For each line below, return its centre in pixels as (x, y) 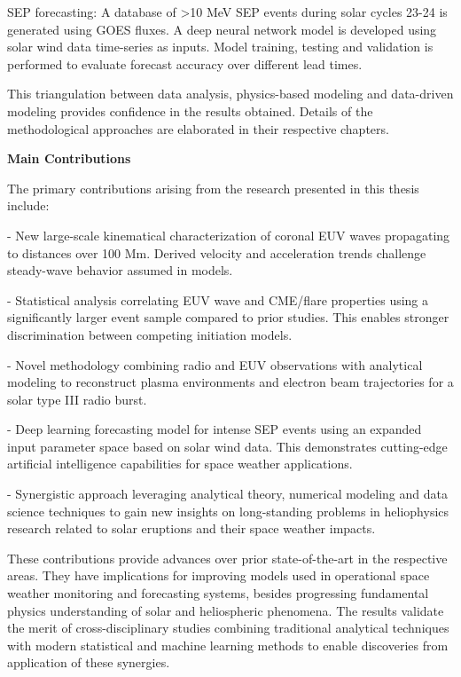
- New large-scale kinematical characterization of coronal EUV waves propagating (229, 235)
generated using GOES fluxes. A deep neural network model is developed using (222, 29)
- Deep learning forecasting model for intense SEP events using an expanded (215, 429)
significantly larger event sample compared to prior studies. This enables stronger (228, 317)
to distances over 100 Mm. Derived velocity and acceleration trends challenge (217, 252)
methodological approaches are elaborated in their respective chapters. (198, 128)
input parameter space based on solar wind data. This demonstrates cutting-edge (227, 446)
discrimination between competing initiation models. (150, 334)
